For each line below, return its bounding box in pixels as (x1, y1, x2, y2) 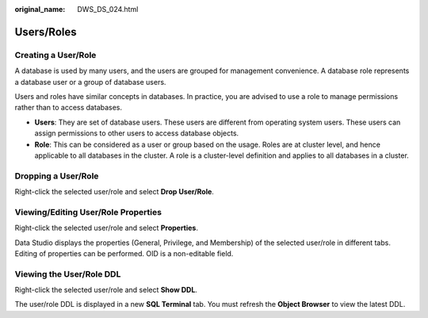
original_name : (14, 5, 66, 13)
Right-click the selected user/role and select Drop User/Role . (14, 187, 214, 197)
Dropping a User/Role (14, 170, 99, 182)
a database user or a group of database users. (14, 77, 166, 86)
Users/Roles (14, 25, 77, 39)
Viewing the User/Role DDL (14, 268, 121, 279)
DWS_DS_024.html (77, 5, 139, 13)
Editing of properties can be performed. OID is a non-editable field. (14, 248, 234, 258)
